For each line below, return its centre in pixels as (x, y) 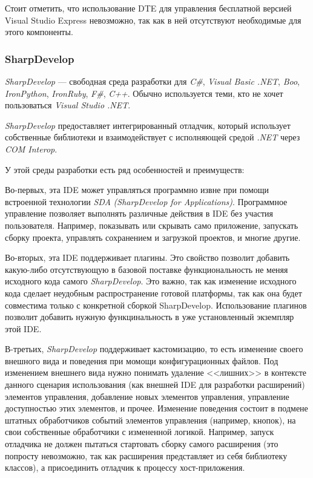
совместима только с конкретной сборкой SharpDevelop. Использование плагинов (156, 305)
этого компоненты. (39, 32)
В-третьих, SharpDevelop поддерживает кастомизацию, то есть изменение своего (154, 349)
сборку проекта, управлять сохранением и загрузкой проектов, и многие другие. (153, 237)
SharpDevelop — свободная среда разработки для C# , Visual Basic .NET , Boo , (153, 81)
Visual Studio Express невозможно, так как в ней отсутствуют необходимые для (153, 20)
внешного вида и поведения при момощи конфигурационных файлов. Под (142, 360)
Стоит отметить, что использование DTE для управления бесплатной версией (148, 8)
